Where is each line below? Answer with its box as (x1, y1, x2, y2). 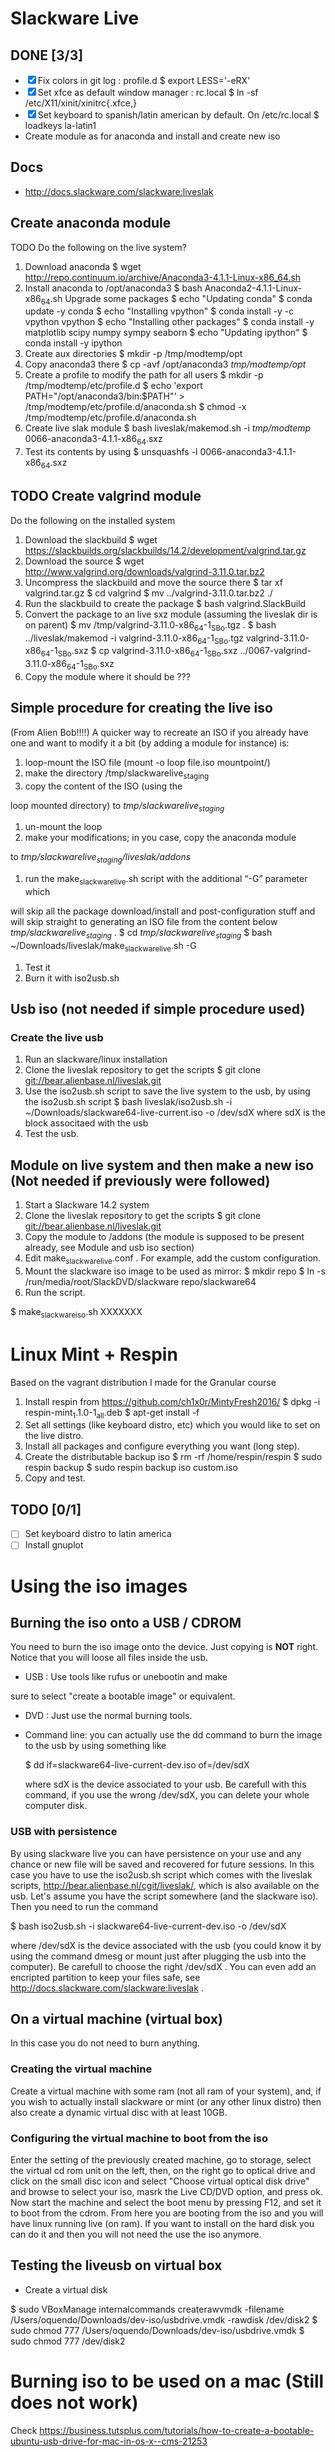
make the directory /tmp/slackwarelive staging (24, 767, 210, 781)
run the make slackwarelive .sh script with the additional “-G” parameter (24, 873, 308, 887)
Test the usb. (24, 1128, 80, 1140)
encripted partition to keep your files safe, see (10, 1971, 201, 1983)
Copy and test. (24, 1472, 86, 1484)
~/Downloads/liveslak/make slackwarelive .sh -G (10, 939, 197, 954)
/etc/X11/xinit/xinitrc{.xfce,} (24, 97, 137, 109)
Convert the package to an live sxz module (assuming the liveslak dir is (24, 608, 318, 620)
